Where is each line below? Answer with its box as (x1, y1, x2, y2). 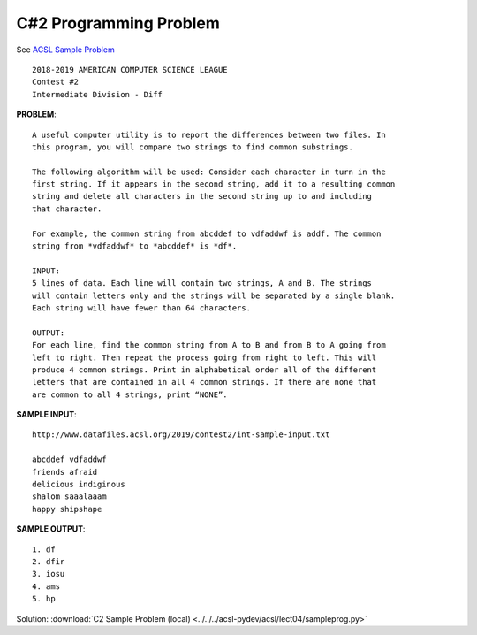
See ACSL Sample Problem (16, 44, 115, 55)
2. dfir (32, 557, 65, 566)
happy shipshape (32, 504, 102, 514)
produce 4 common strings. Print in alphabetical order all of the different (32, 364, 377, 375)
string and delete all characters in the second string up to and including (32, 191, 373, 202)
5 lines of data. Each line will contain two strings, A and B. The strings (32, 279, 373, 288)
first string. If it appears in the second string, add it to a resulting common (32, 180, 396, 189)
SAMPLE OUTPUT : (16, 524, 86, 534)
